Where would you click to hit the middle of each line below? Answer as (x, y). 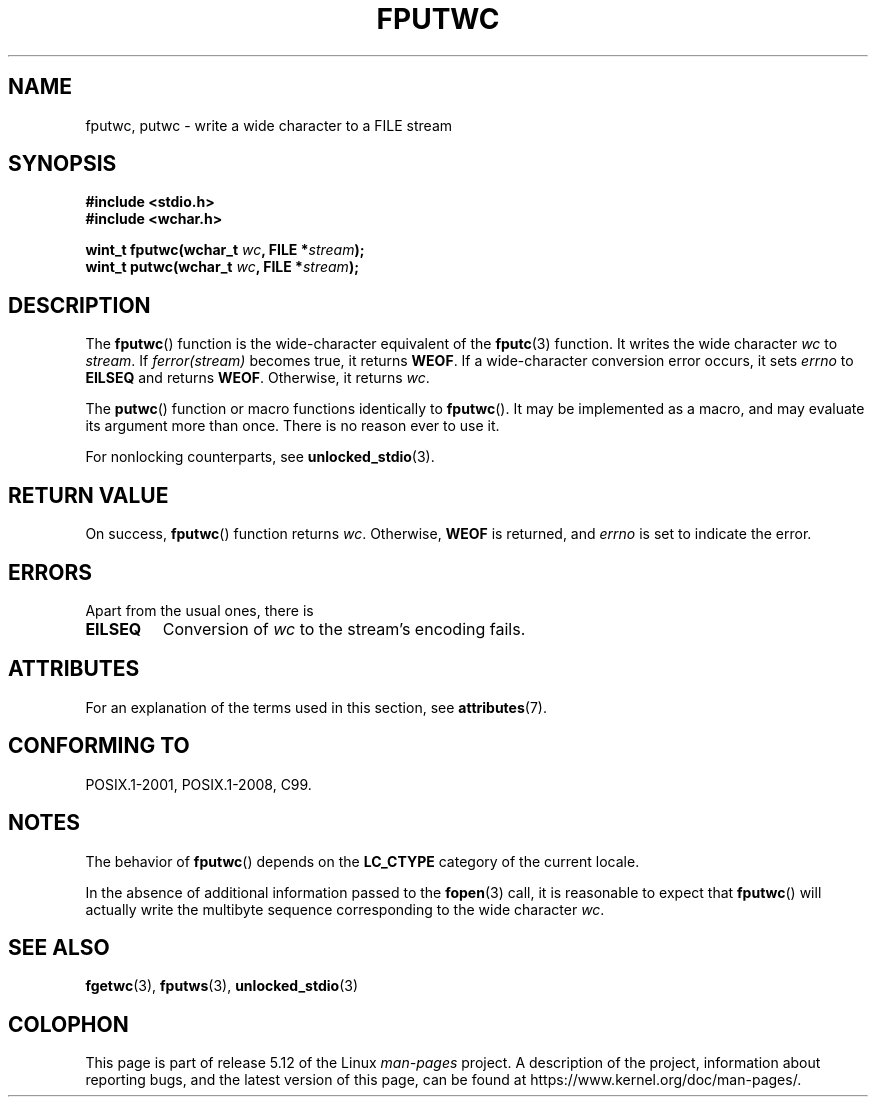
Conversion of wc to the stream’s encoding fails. (344, 628)
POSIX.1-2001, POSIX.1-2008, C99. (198, 784)
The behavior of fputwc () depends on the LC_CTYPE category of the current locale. (362, 861)
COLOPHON (68, 1024)
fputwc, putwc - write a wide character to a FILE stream (269, 125)
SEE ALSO (59, 947)
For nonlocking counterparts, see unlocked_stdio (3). (260, 457)
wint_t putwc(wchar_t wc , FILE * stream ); (222, 267)
